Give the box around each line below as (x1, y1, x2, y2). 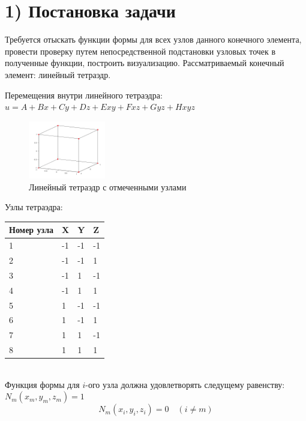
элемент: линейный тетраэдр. (5, 68, 111, 80)
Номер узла (9, 223, 54, 236)
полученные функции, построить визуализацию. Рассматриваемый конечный (5, 56, 284, 69)
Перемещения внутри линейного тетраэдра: (5, 88, 163, 101)
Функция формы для (5, 378, 80, 390)
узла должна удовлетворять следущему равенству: (103, 378, 285, 390)
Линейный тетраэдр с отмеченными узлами (29, 180, 187, 193)
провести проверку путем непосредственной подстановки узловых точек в (5, 44, 276, 57)
